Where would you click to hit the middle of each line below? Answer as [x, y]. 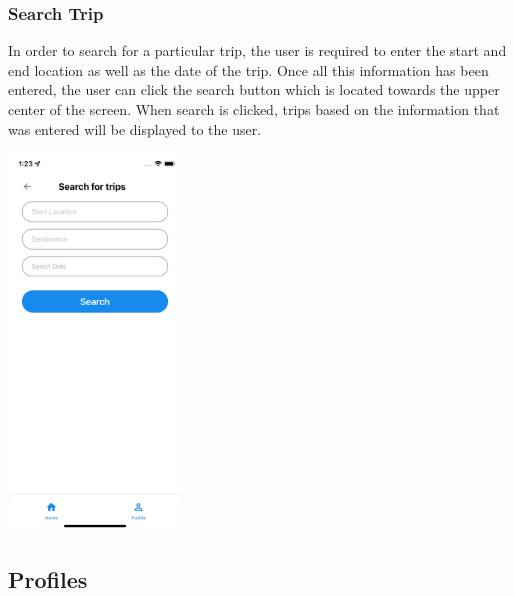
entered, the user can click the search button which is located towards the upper [254, 89]
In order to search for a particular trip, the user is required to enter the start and [257, 50]
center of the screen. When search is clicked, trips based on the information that [254, 109]
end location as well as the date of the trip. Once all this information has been [248, 69]
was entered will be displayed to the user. [135, 128]
